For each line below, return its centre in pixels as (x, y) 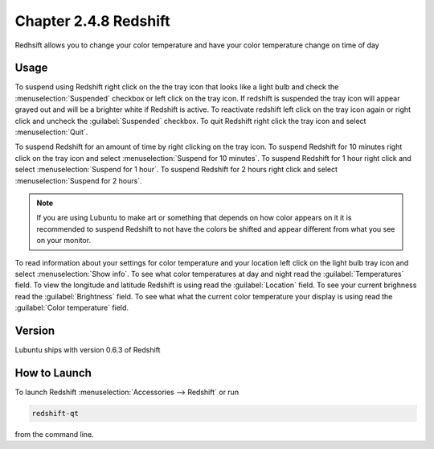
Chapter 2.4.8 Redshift (92, 21)
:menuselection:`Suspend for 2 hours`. (78, 180)
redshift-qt (55, 413)
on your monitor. (64, 241)
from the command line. (54, 434)
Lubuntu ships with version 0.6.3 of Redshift (88, 350)
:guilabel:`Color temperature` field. (72, 308)
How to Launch (53, 373)
